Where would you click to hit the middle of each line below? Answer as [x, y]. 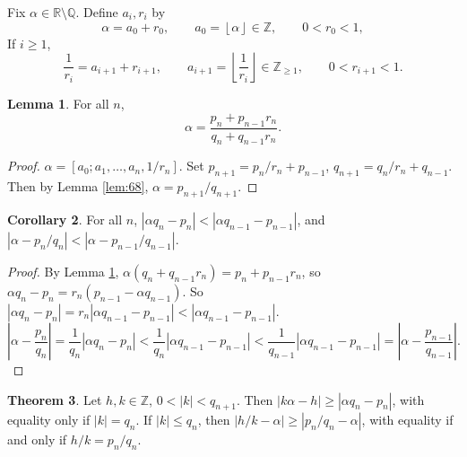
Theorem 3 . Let [55, 399]
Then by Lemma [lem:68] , [78, 186]
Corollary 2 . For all [65, 219]
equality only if [49, 420]
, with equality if [407, 420]
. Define [97, 12]
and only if [37, 439]
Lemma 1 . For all [58, 104]
